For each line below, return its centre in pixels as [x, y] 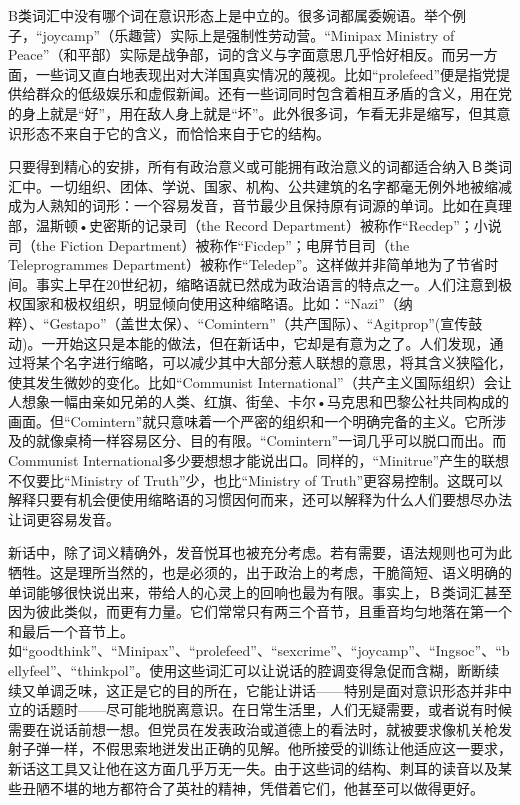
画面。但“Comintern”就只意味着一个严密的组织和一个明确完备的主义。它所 [250, 420]
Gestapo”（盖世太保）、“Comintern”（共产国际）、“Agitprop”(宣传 [259, 322]
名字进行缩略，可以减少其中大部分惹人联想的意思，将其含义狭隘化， [287, 362]
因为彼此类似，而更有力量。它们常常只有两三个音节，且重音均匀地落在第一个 [260, 611]
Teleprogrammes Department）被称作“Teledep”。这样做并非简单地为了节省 [246, 264]
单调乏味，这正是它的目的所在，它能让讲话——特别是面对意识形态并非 [266, 689]
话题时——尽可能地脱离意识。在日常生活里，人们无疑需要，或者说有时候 [273, 709]
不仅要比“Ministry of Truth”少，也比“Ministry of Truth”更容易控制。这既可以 [256, 479]
